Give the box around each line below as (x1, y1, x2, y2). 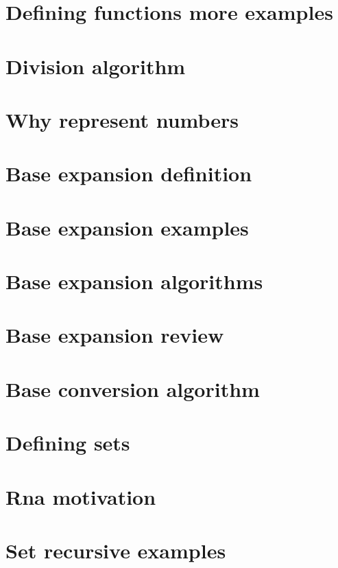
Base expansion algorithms (5, 267, 263, 295)
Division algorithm (5, 52, 186, 80)
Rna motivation (5, 482, 156, 510)
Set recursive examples (5, 536, 226, 564)
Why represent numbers (5, 105, 239, 133)
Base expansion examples (5, 213, 249, 241)
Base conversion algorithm (5, 374, 260, 402)
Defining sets (5, 429, 130, 457)
